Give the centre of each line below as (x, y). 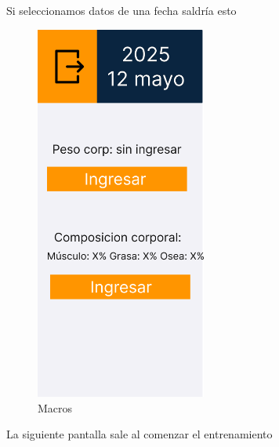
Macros (55, 407)
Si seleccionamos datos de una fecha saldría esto (121, 10)
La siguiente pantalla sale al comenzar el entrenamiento (139, 434)
